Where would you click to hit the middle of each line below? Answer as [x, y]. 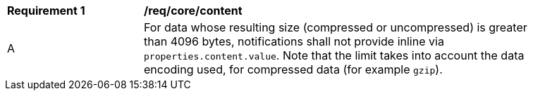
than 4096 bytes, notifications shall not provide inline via [294, 41]
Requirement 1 [46, 11]
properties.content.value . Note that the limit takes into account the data [334, 55]
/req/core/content [193, 11]
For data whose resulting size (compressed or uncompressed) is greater [336, 27]
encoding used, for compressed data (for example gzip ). [293, 69]
